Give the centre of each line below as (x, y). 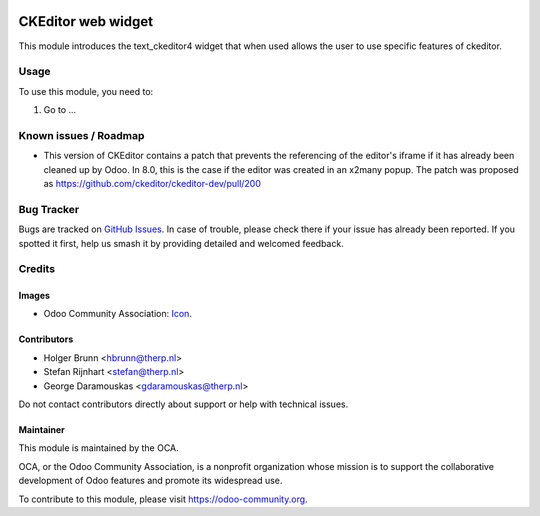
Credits (36, 269)
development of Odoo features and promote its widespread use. (150, 481)
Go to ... (60, 110)
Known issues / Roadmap (81, 135)
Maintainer (41, 430)
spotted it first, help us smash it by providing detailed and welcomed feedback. (181, 243)
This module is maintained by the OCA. (98, 448)
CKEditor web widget (86, 21)
